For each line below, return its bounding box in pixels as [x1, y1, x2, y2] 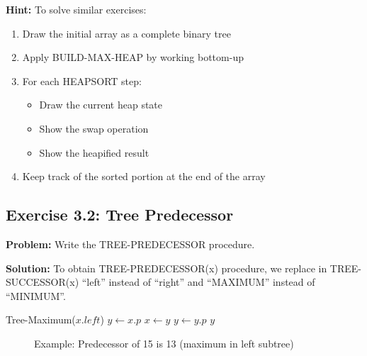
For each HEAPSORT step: [22, 73, 142, 88]
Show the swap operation [39, 121, 149, 135]
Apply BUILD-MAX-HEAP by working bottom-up [22, 50, 244, 65]
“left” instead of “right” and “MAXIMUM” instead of [81, 274, 315, 289]
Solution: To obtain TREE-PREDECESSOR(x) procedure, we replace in [6, 260, 327, 275]
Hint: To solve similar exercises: [6, 2, 147, 16]
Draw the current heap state [39, 97, 163, 112]
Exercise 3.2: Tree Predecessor [6, 204, 234, 226]
